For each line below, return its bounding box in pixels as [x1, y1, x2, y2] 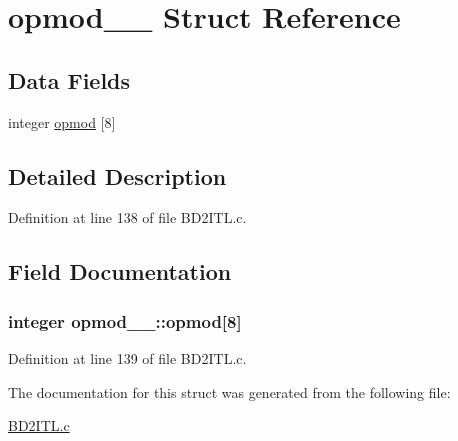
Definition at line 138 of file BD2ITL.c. [8, 207, 247, 228]
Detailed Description [8, 160, 227, 191]
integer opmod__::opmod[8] [8, 308, 242, 333]
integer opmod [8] [8, 111, 116, 132]
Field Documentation [8, 256, 232, 287]
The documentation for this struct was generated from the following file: [8, 381, 451, 402]
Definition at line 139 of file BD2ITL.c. [8, 347, 247, 368]
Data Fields [8, 64, 131, 95]
